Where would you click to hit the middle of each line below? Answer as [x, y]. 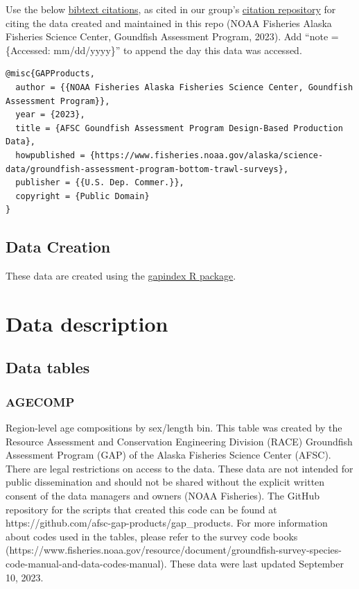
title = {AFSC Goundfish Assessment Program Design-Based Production [179, 128]
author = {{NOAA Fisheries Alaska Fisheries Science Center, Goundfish [184, 87]
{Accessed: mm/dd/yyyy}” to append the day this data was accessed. [154, 50]
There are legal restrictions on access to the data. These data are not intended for [179, 468]
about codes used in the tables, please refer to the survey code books [152, 536]
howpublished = [50, 155]
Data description [87, 323]
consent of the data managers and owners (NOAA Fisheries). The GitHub [163, 496]
